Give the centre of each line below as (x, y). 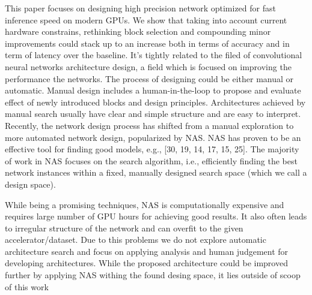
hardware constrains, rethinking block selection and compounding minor (138, 31)
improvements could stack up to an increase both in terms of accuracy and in (147, 43)
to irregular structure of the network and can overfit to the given (124, 228)
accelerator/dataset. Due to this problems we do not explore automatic (136, 240)
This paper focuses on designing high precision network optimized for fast (140, 8)
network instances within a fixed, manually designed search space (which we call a (156, 172)
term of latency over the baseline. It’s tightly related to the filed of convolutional (154, 55)
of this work (27, 286)
